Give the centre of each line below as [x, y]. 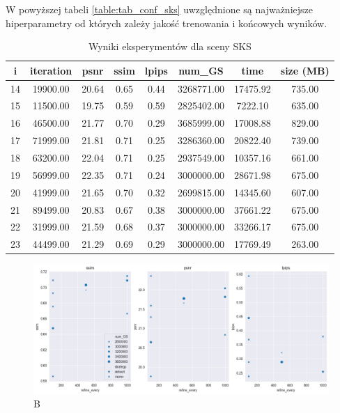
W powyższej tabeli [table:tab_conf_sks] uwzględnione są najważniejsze [159, 9]
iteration [51, 70]
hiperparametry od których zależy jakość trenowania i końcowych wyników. [167, 23]
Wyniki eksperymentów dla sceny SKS [170, 46]
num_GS [201, 70]
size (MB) [305, 70]
